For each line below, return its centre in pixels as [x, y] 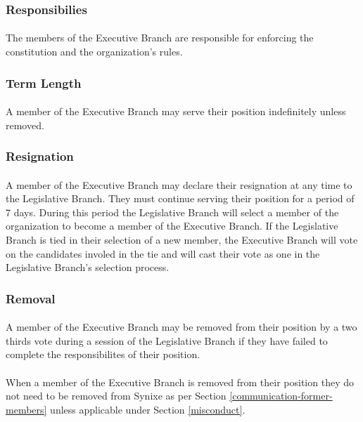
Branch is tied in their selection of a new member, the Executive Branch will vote [182, 240]
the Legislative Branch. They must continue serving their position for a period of [180, 198]
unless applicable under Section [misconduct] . [148, 409]
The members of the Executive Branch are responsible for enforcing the [160, 38]
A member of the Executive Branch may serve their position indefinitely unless [176, 111]
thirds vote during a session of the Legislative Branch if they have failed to [167, 340]
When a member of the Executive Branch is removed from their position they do [180, 382]
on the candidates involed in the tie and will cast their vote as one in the [163, 253]
